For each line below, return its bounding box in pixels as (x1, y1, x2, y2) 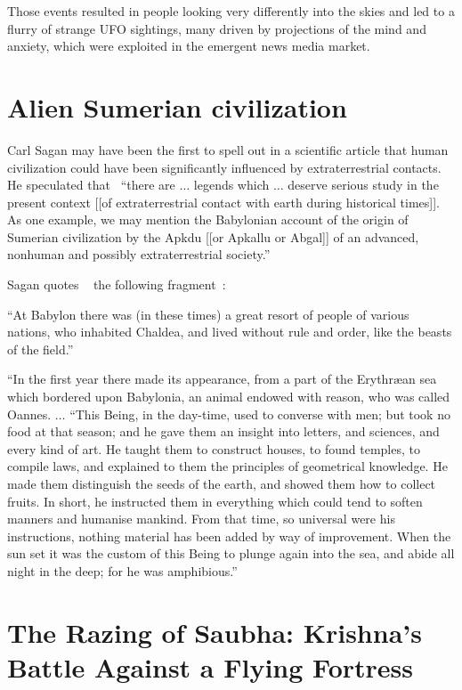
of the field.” (7, 339, 74, 358)
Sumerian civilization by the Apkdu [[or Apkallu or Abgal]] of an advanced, (7, 227, 419, 246)
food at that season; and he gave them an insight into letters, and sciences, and (7, 422, 440, 441)
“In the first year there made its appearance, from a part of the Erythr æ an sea (7, 369, 437, 388)
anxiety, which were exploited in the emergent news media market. (7, 37, 370, 55)
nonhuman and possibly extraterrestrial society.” (7, 245, 271, 264)
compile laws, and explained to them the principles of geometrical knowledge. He (7, 457, 448, 475)
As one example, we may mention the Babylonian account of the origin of (7, 210, 409, 229)
